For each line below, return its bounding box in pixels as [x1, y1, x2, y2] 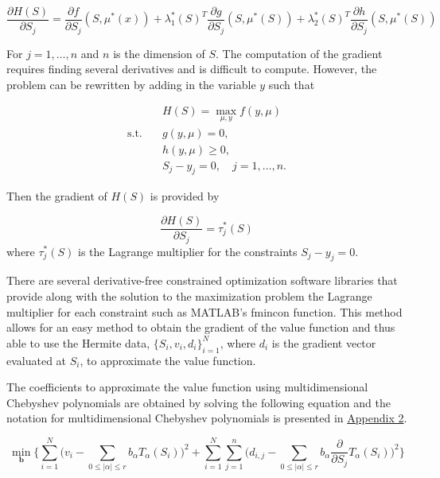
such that [268, 76, 315, 92]
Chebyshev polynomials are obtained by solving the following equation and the [6, 394, 391, 410]
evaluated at [6, 352, 67, 368]
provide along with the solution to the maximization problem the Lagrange [6, 287, 372, 304]
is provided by [150, 188, 220, 204]
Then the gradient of [6, 188, 107, 204]
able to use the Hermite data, [6, 334, 150, 351]
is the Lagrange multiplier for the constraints [78, 243, 298, 259]
